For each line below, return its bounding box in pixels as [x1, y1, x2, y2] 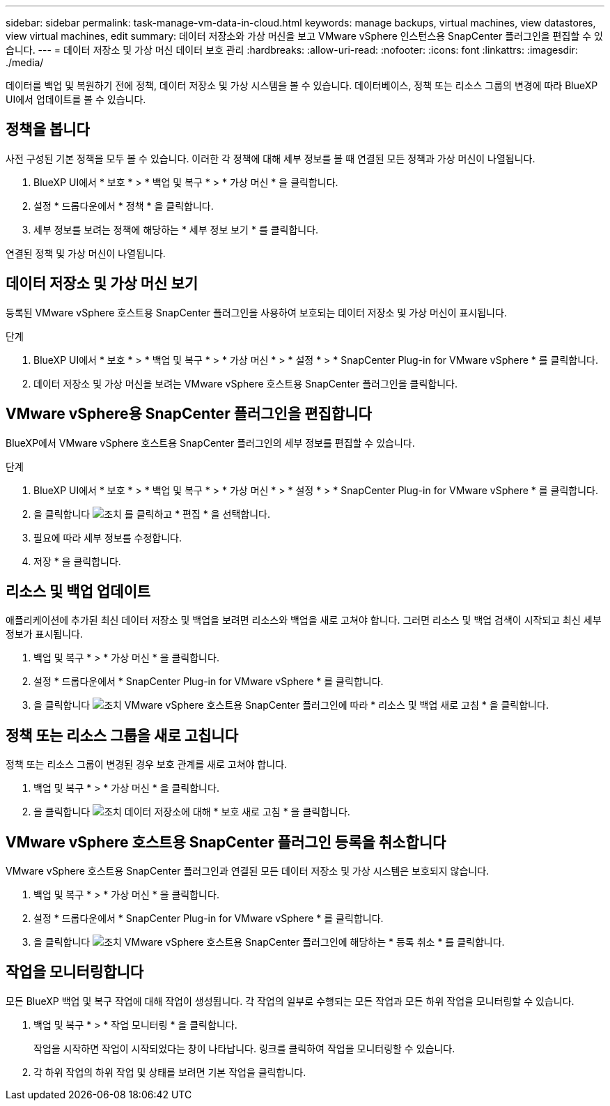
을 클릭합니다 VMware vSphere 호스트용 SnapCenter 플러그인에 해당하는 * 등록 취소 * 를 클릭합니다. [33, 936, 505, 948]
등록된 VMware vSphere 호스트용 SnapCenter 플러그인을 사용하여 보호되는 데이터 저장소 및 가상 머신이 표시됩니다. [6, 306, 507, 318]
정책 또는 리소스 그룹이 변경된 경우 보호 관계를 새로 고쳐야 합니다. [6, 758, 288, 771]
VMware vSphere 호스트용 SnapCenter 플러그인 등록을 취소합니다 [6, 833, 446, 851]
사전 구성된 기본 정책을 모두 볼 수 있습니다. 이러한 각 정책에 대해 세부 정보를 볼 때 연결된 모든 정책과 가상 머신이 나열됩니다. [6, 152, 535, 164]
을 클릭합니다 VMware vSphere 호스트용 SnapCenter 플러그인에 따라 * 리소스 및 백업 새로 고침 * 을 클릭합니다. [33, 699, 549, 712]
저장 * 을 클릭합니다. [33, 555, 121, 567]
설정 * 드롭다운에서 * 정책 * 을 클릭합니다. [33, 199, 214, 212]
